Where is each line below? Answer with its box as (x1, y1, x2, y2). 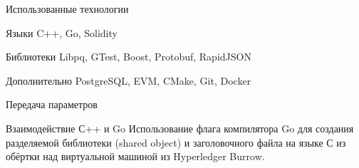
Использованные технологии (6, 1, 129, 16)
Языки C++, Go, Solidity (6, 25, 118, 40)
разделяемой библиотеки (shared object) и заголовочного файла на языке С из (6, 135, 346, 149)
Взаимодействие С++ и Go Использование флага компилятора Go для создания (6, 120, 354, 135)
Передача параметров (6, 97, 98, 112)
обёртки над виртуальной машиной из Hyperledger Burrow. (6, 149, 265, 164)
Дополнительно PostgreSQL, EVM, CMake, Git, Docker (6, 73, 251, 88)
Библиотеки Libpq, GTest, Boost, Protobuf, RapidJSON (6, 49, 251, 64)
